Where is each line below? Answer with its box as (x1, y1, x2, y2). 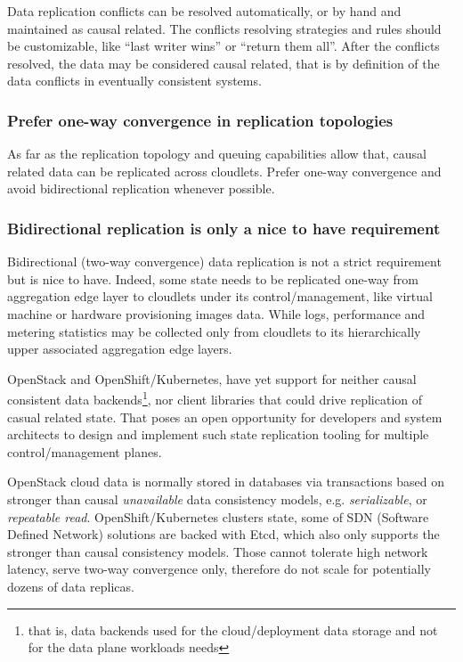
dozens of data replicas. (7, 576, 134, 595)
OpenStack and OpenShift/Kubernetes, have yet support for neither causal (7, 369, 417, 388)
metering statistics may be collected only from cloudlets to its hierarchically (7, 322, 421, 340)
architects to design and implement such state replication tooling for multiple (7, 425, 429, 444)
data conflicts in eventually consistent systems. (7, 71, 262, 90)
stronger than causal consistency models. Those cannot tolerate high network (7, 542, 428, 560)
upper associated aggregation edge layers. (7, 339, 232, 358)
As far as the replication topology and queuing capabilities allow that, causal (7, 144, 426, 163)
